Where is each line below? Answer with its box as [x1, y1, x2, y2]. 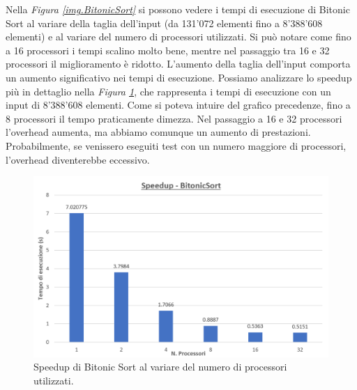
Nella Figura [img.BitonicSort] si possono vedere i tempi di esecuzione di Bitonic [6, 2, 350, 16]
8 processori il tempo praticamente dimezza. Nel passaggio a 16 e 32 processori [6, 111, 342, 125]
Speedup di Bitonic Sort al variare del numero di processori [33, 359, 287, 374]
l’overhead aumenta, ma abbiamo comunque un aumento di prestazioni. [6, 125, 311, 139]
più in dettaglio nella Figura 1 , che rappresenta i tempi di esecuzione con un [6, 84, 331, 98]
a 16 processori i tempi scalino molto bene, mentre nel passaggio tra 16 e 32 [6, 42, 330, 57]
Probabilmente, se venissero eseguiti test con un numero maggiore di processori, [6, 138, 347, 153]
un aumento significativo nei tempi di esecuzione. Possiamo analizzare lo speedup [6, 70, 352, 84]
